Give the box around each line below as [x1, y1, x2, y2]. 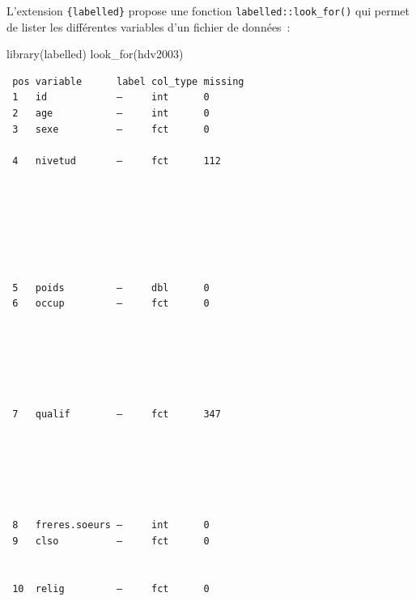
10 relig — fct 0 [12, 582, 210, 595]
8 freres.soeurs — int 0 [12, 519, 210, 531]
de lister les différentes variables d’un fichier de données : [6, 18, 291, 35]
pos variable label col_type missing [12, 75, 244, 87]
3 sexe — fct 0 [12, 123, 210, 135]
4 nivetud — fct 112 [12, 154, 221, 167]
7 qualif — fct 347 [12, 408, 221, 421]
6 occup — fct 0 [12, 298, 210, 310]
